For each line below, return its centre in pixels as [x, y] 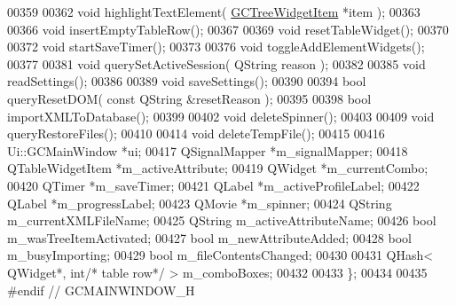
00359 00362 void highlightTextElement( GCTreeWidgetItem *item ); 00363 [214, 12]
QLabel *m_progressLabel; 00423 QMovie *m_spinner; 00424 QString [200, 203]
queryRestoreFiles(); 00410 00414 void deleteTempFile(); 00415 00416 [196, 133]
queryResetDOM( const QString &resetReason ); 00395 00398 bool [189, 98]
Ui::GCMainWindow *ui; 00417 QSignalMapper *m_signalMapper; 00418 [208, 150]
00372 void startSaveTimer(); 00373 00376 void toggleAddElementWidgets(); [216, 47]
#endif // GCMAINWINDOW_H [101, 290]
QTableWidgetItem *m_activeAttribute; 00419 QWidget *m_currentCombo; [218, 168]
